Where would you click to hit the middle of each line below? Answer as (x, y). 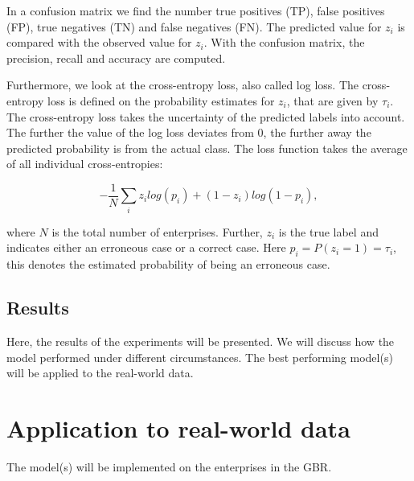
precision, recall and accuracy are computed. (116, 58)
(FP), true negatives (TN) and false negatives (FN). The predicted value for (194, 26)
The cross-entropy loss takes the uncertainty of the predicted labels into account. (206, 116)
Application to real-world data (178, 428)
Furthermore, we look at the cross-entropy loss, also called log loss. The (182, 85)
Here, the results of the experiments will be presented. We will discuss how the (201, 341)
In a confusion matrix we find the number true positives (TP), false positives (196, 10)
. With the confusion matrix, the (284, 42)
